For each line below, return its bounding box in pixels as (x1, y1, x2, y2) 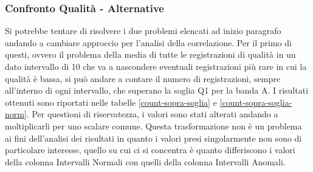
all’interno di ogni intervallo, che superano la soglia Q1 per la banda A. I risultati (5, 84, 309, 97)
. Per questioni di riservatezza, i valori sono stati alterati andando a (26, 108, 278, 120)
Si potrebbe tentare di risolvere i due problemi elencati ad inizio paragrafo (5, 24, 281, 37)
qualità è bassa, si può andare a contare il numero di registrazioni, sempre (5, 72, 280, 84)
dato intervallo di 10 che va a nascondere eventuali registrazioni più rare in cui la (5, 60, 307, 72)
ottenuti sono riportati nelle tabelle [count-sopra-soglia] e (5, 95, 217, 108)
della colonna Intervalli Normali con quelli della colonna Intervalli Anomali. (5, 155, 286, 168)
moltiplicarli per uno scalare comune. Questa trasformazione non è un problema (5, 119, 302, 132)
